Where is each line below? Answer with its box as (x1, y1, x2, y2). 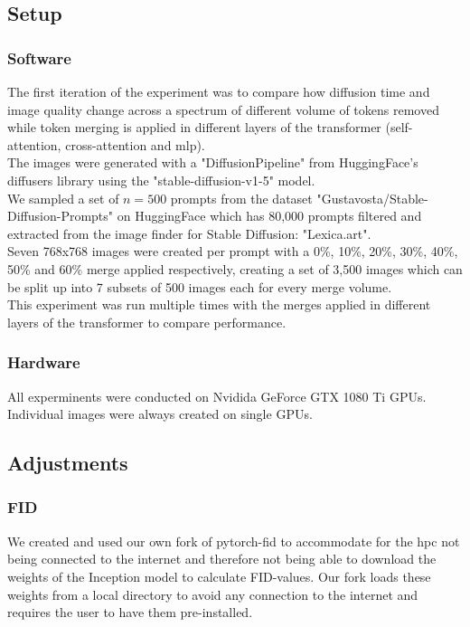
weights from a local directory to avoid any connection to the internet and (7, 584, 418, 603)
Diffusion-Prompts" (7, 206, 114, 225)
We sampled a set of (7, 188, 119, 207)
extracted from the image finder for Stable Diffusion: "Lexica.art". (7, 223, 371, 242)
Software (7, 46, 71, 69)
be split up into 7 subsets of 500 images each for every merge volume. (7, 277, 392, 296)
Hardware (7, 351, 80, 374)
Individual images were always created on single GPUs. (7, 404, 313, 423)
